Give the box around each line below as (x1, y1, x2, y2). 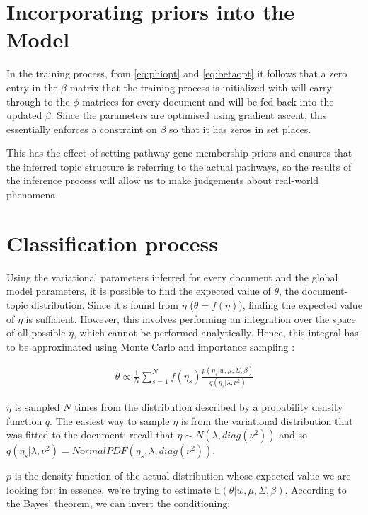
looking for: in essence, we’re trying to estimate (6, 482, 212, 497)
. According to (284, 482, 347, 497)
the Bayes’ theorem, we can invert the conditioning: (6, 496, 231, 511)
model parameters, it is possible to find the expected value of (6, 283, 271, 298)
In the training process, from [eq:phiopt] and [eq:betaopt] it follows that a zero (6, 66, 347, 81)
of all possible (6, 325, 66, 340)
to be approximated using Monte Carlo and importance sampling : (6, 339, 295, 353)
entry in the (6, 79, 58, 94)
